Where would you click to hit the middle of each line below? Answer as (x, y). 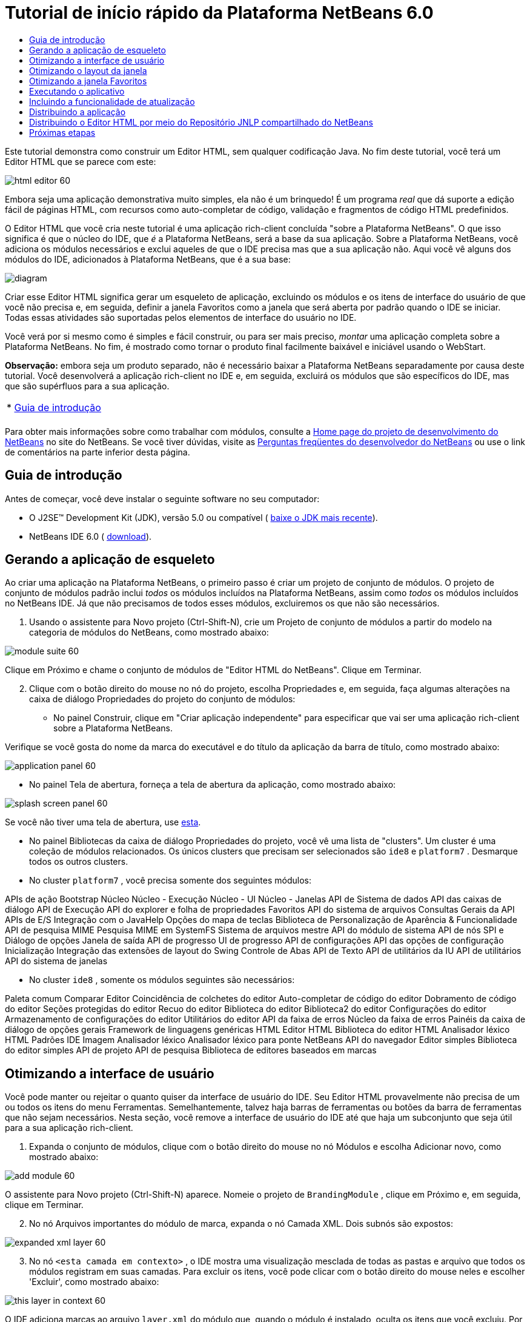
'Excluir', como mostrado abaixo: (94, 1282)
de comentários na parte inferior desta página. (98, 452)
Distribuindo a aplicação (78, 112)
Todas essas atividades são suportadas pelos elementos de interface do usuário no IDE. (181, 317)
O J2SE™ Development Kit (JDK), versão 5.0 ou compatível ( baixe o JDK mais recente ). (204, 517)
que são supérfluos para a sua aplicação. (87, 386)
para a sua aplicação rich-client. (69, 1128)
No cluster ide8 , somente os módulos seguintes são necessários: (162, 980)
